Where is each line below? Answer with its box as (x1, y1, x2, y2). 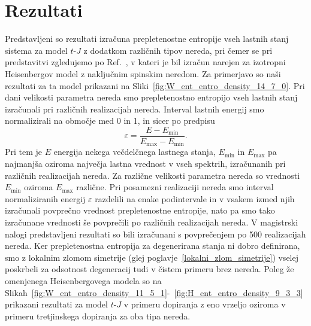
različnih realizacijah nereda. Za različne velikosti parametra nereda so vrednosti (5, 169, 300, 181)
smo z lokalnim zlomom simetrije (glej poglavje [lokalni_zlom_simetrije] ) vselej (5, 251, 298, 263)
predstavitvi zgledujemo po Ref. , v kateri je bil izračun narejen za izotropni (5, 56, 286, 68)
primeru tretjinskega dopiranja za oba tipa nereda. (5, 309, 191, 322)
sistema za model (5, 44, 68, 56)
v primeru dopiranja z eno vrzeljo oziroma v (123, 298, 286, 310)
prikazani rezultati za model (5, 298, 108, 310)
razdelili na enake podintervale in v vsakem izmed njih (95, 192, 295, 205)
